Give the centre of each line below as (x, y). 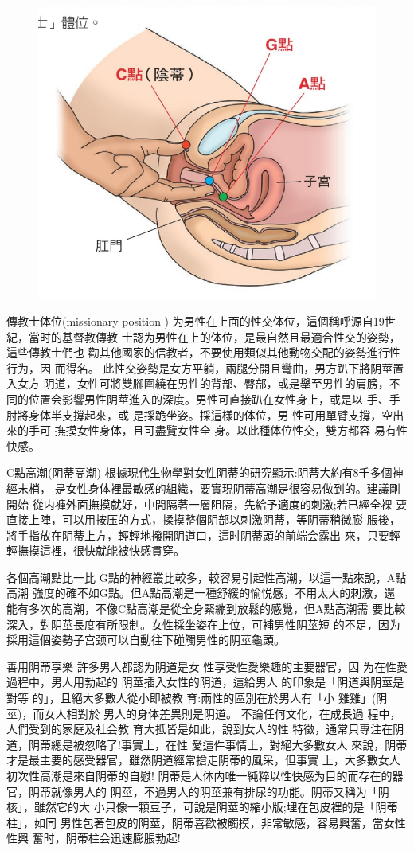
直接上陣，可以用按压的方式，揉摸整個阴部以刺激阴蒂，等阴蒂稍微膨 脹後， (203, 519)
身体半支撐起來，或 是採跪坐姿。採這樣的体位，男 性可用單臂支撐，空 (211, 414)
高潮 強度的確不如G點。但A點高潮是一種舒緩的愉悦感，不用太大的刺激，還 (201, 593)
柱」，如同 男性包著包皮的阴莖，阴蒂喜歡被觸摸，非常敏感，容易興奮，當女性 (206, 822)
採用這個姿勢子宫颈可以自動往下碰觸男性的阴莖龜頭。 (146, 640)
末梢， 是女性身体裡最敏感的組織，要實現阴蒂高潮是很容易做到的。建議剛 (209, 488)
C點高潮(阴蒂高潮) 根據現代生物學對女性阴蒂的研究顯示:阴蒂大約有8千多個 (199, 472)
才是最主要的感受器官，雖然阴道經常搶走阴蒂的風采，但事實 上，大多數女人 (203, 760)
